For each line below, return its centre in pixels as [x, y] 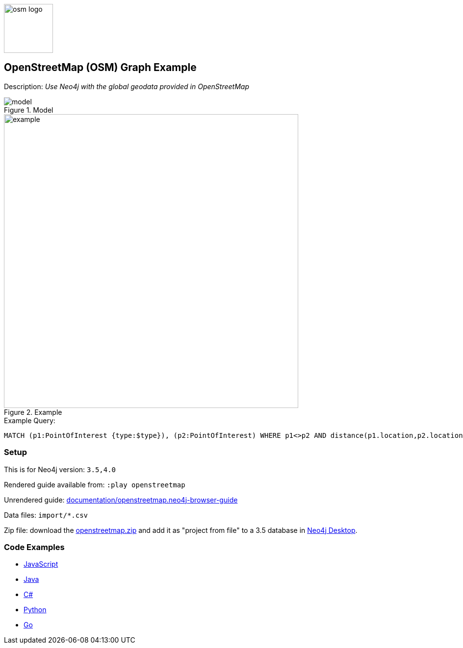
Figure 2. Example [33, 412]
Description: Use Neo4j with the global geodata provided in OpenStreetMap [127, 86]
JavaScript [41, 564]
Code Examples [34, 547]
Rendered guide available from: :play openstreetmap [95, 484]
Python [35, 610]
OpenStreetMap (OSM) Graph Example [100, 68]
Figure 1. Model [29, 110]
